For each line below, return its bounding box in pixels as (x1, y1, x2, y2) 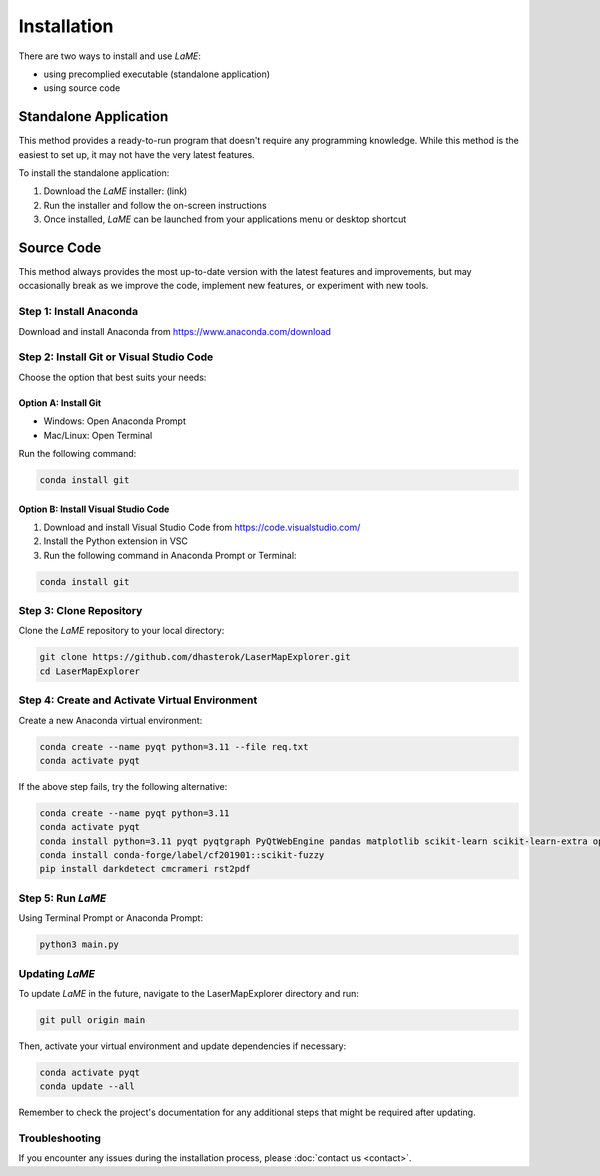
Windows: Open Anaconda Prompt (43, 415, 187, 427)
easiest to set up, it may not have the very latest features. (18, 148, 255, 160)
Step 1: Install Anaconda (18, 305, 139, 319)
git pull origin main (39, 1014, 146, 1025)
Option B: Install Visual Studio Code (18, 503, 170, 515)
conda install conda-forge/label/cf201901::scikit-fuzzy (39, 850, 325, 861)
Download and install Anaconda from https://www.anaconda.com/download (18, 325, 332, 337)
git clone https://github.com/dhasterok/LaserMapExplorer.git (39, 651, 351, 663)
